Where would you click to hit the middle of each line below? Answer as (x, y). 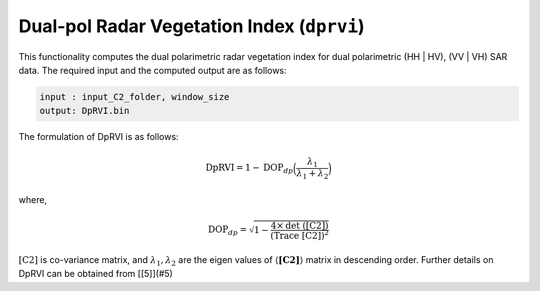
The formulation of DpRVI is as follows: (98, 137)
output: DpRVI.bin (84, 111)
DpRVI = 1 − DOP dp (249, 169)
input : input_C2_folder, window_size (134, 96)
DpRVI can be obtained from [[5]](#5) (96, 274)
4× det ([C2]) (299, 225)
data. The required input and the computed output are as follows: (152, 70)
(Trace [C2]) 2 (300, 234)
